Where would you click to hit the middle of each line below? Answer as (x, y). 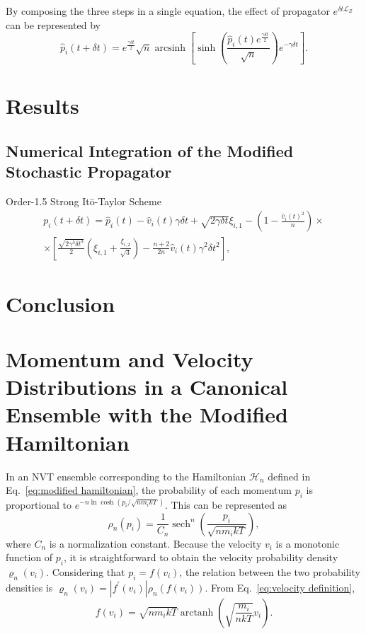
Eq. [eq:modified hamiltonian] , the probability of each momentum (149, 490)
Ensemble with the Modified (147, 414)
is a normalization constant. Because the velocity (155, 543)
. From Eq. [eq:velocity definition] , (280, 587)
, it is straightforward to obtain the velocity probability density (201, 557)
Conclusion (61, 303)
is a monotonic (308, 543)
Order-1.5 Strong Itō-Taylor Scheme (84, 201)
